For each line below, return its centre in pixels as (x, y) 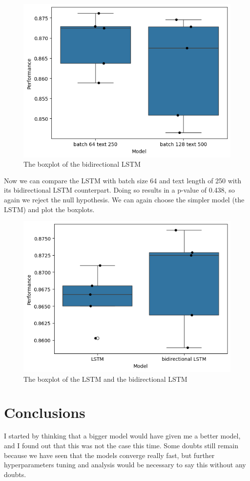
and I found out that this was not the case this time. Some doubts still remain (121, 445)
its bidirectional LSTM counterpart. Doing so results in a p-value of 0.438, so (119, 190)
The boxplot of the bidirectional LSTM (82, 164)
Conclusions (45, 412)
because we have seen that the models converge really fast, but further (109, 455)
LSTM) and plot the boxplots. (49, 209)
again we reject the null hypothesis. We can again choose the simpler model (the (124, 200)
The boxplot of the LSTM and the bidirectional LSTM (105, 379)
